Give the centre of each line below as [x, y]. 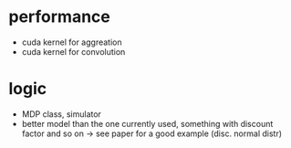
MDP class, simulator [62, 114]
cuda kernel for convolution [73, 51]
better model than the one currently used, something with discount [147, 123]
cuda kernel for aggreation [72, 42]
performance [59, 17]
